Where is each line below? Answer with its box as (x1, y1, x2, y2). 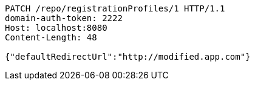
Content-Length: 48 (5, 33, 97, 42)
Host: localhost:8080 (5, 23, 107, 33)
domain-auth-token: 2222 (5, 13, 123, 23)
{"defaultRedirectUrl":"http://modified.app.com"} (5, 52, 251, 61)
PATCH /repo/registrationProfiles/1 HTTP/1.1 (5, 4, 225, 13)
